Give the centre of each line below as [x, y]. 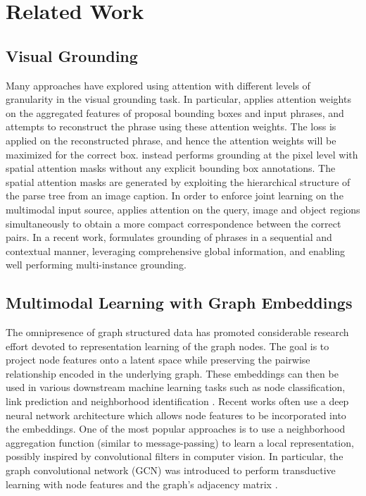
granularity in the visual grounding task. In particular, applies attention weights [178, 99]
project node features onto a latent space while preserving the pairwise [158, 360]
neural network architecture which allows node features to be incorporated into [176, 415]
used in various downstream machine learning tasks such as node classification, [176, 387]
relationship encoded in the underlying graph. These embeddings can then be [172, 373]
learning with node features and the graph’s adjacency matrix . [142, 484]
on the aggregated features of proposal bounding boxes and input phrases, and [175, 112]
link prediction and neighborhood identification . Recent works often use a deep [177, 401]
